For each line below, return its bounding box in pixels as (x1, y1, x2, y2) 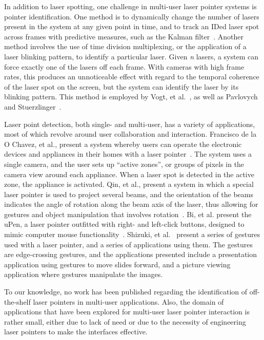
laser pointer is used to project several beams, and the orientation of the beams (4, 188, 253, 199)
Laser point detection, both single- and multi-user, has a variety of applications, (4, 118, 255, 129)
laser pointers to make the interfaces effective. (4, 326, 148, 337)
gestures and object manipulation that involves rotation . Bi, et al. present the (4, 208, 252, 219)
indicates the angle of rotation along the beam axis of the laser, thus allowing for (4, 199, 258, 209)
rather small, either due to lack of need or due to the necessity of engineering (4, 316, 246, 327)
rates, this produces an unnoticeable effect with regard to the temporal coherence (4, 71, 259, 82)
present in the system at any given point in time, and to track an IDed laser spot (4, 21, 259, 32)
